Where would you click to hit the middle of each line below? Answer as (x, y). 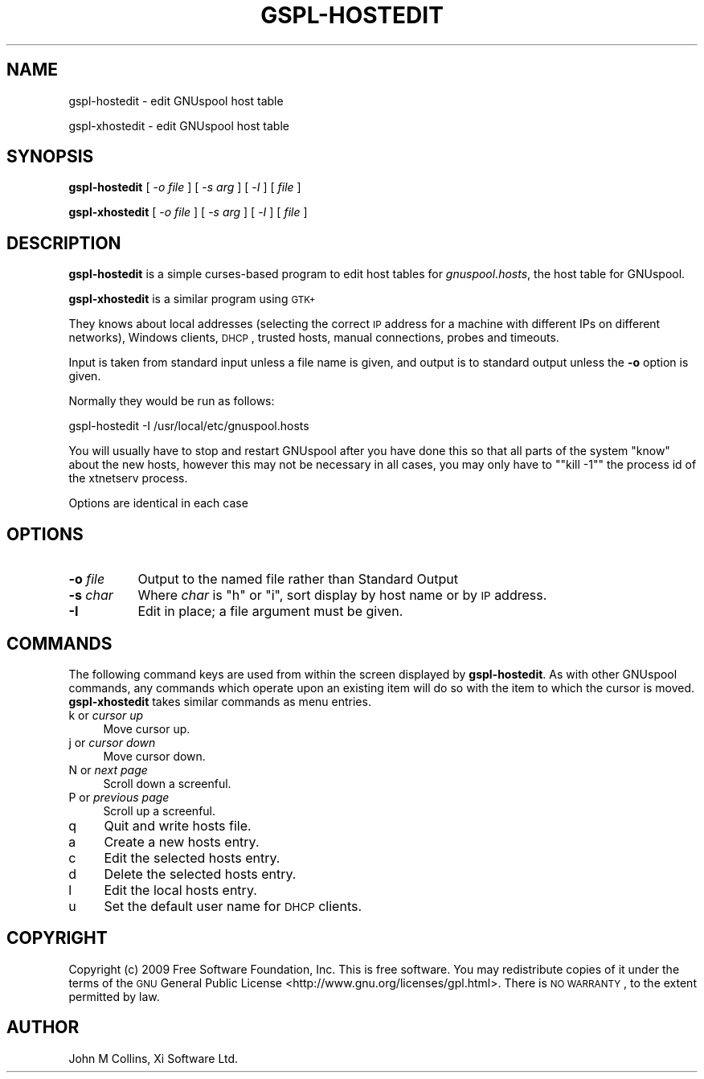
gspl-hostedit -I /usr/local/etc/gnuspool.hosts (189, 426)
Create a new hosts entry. (182, 841)
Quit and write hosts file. (178, 825)
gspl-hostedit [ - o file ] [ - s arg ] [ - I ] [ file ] (185, 187)
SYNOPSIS (50, 157)
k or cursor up (106, 715)
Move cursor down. (154, 756)
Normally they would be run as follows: (172, 401)
